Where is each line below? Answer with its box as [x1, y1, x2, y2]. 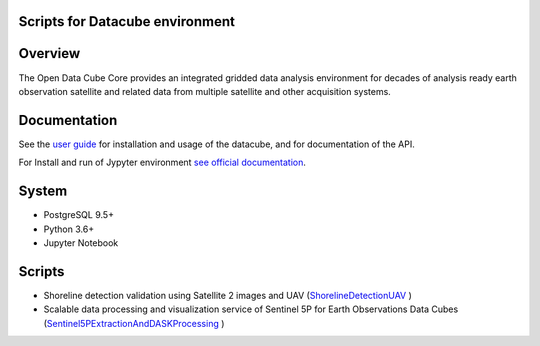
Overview [18, 45, 81, 62]
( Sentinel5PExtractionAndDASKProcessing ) [43, 317, 225, 329]
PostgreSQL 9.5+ [43, 209, 115, 221]
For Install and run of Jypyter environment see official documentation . [18, 156, 307, 169]
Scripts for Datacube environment [18, 13, 235, 30]
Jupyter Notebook [43, 236, 119, 249]
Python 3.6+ [43, 223, 95, 235]
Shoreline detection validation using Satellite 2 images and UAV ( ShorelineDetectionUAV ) [43, 289, 412, 301]
